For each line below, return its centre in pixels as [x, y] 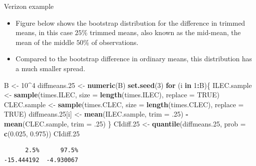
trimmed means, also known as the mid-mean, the [165, 32]
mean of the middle [45, 42]
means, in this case [44, 32]
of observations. [115, 42]
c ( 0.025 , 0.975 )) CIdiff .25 [42, 133]
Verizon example [29, 6]
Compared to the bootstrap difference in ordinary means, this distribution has [134, 59]
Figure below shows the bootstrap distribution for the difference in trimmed [130, 22]
